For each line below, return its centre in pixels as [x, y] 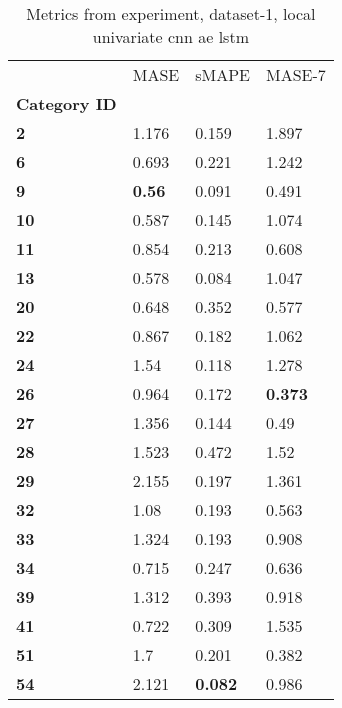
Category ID [66, 103]
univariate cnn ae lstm [170, 36]
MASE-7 [296, 74]
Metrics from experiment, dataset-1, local [171, 13]
